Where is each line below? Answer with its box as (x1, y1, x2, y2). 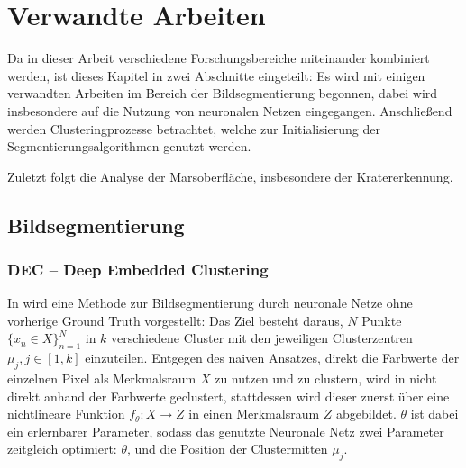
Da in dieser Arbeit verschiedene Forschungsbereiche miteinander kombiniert (7, 49, 430, 67)
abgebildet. (335, 404, 397, 423)
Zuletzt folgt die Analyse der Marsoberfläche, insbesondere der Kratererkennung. (7, 166, 453, 185)
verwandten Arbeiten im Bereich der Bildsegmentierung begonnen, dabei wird (7, 84, 438, 103)
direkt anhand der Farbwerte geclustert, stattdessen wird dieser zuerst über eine (7, 386, 450, 405)
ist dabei (410, 404, 459, 423)
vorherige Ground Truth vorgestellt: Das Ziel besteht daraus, (7, 310, 343, 329)
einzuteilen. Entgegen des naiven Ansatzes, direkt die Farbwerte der (85, 348, 460, 367)
